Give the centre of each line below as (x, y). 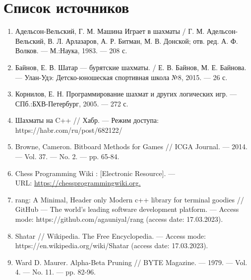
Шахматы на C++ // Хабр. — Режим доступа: (87, 120)
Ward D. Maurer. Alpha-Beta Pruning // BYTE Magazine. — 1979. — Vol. (131, 262)
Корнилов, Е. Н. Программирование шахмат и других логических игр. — (126, 94)
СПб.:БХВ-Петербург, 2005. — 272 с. (72, 103)
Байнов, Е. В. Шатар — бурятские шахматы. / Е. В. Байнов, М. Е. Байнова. (131, 67)
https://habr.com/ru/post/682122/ (69, 130)
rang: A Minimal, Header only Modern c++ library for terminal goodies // (129, 199)
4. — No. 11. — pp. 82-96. (55, 272)
